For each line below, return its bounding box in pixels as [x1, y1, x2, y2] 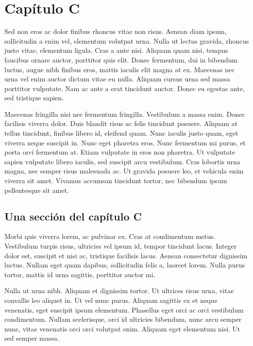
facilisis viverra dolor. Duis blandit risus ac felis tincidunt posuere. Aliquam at [4, 118, 238, 128]
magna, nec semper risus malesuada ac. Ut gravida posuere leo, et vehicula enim [4, 166, 244, 176]
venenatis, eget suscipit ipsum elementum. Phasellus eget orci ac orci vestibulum [4, 304, 244, 315]
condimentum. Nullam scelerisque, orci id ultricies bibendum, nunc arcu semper [4, 314, 242, 324]
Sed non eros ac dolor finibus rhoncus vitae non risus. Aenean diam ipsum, [4, 26, 227, 36]
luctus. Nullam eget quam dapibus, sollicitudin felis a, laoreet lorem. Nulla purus [4, 260, 245, 270]
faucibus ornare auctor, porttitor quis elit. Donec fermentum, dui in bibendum [4, 54, 238, 64]
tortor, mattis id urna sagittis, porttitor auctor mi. [4, 269, 155, 279]
